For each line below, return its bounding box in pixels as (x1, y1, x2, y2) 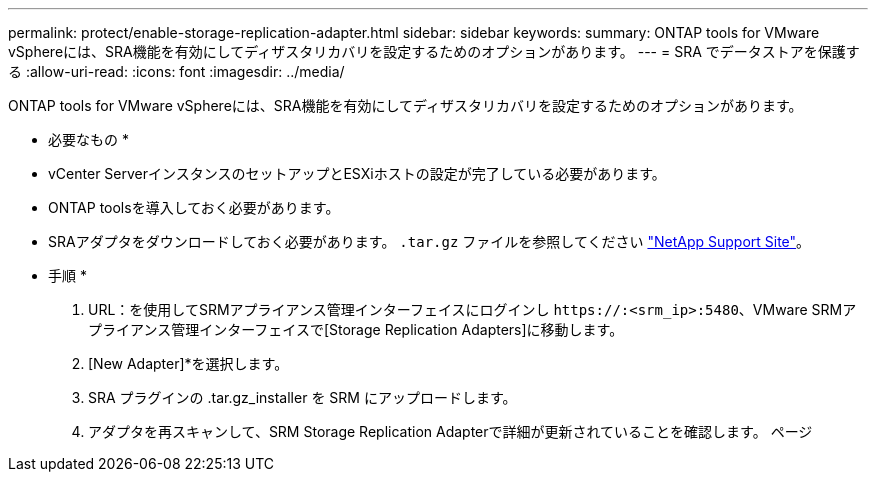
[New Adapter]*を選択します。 (88, 355, 289, 372)
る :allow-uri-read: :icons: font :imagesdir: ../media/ (8, 63, 345, 80)
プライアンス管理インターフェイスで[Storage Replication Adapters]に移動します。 (88, 321, 624, 338)
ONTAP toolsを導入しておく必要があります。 (48, 199, 340, 216)
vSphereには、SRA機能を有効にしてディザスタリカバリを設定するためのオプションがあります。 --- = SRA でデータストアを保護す (8, 43, 860, 60)
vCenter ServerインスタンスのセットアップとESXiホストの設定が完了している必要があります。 (48, 165, 666, 182)
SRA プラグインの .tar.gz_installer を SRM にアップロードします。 (88, 389, 517, 406)
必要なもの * (48, 131, 129, 148)
